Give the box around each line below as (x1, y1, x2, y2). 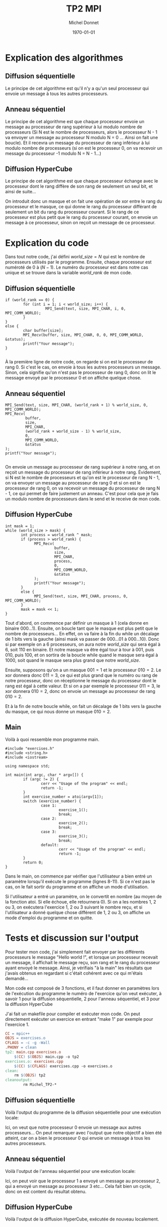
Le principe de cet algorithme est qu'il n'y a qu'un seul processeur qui (5, 85, 149, 91)
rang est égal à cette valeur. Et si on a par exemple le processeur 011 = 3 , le (5, 683, 161, 689)
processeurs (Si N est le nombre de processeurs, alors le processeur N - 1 (5, 129, 158, 135)
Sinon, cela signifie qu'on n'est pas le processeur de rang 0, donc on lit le (5, 369, 156, 375)
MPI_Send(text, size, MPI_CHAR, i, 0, (45, 306, 126, 311)
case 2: (40, 816, 57, 821)
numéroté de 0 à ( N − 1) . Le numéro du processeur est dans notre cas (5, 264, 149, 270)
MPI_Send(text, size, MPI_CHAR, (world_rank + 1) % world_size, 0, (5, 402, 149, 407)
